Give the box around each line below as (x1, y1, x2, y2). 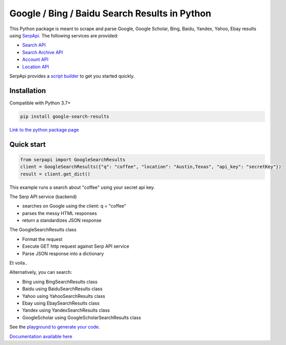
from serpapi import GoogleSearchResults (20, 157, 126, 162)
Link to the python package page (9, 126, 79, 133)
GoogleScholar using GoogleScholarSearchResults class (22, 314, 141, 320)
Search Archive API (22, 49, 63, 55)
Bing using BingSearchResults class (22, 278, 98, 285)
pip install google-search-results (20, 113, 109, 119)
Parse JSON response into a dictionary (22, 250, 104, 256)
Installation (9, 86, 46, 95)
